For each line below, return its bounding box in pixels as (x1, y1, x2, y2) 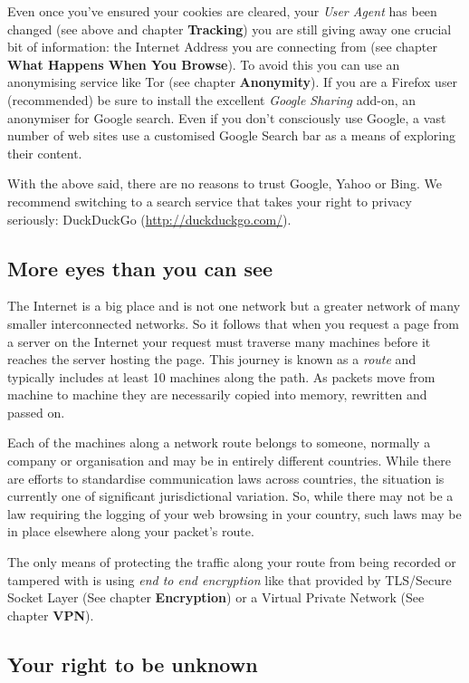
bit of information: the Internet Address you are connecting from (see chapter (7, 37, 437, 56)
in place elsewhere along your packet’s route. (7, 522, 254, 541)
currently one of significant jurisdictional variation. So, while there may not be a (7, 486, 454, 505)
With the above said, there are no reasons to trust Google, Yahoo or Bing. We (7, 174, 442, 193)
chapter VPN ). (7, 605, 94, 624)
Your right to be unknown (7, 649, 258, 678)
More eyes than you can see (7, 254, 273, 282)
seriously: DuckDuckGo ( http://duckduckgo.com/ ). (7, 209, 292, 228)
